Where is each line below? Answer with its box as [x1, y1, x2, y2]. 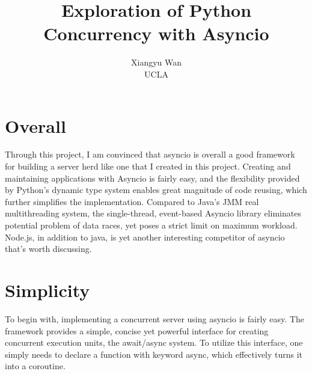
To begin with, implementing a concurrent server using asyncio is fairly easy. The [5, 312, 304, 325]
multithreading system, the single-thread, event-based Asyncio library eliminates [5, 207, 301, 219]
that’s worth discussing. [5, 242, 92, 255]
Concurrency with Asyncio [43, 21, 269, 46]
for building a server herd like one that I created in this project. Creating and [5, 160, 291, 173]
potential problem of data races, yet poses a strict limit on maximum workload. [5, 219, 298, 231]
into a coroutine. [5, 360, 66, 372]
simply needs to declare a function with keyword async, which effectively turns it [5, 348, 303, 360]
